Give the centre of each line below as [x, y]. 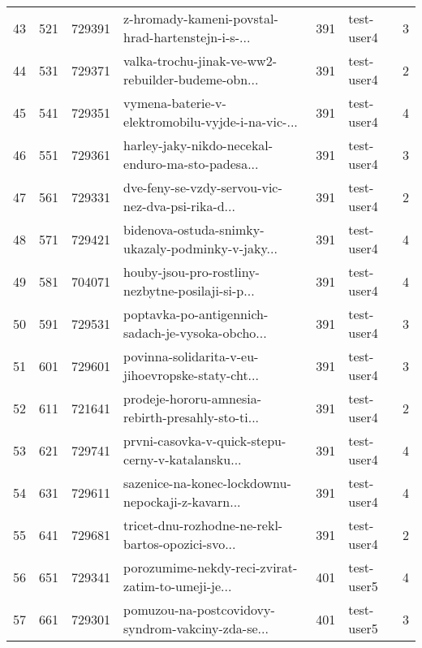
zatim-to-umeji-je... [178, 586]
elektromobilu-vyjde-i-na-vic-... [211, 121]
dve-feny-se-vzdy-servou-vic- [203, 187]
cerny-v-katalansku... [183, 459]
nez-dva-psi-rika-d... [179, 206]
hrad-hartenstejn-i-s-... [187, 37]
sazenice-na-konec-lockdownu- [207, 483]
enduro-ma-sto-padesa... [191, 164]
